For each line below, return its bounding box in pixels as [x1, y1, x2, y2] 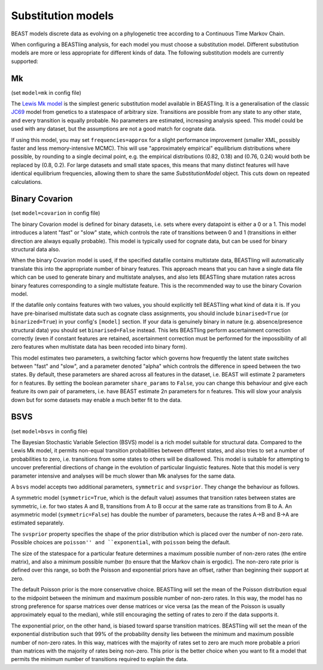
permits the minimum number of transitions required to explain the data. [11, 656, 188, 663]
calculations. [11, 178, 42, 185]
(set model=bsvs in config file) [11, 427, 88, 434]
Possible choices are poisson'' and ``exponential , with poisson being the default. [11, 539, 231, 546]
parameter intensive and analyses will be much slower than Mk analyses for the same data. [11, 472, 236, 479]
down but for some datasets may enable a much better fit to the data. [11, 396, 182, 403]
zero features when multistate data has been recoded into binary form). [11, 343, 188, 351]
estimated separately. [11, 519, 65, 527]
